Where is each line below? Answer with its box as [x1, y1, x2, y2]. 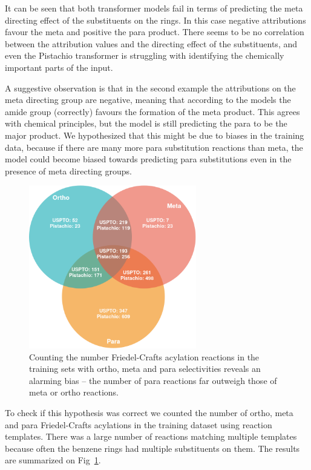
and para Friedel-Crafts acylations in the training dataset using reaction [5, 418, 272, 431]
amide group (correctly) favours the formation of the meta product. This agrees [5, 105, 300, 117]
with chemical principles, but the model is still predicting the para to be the [5, 117, 287, 130]
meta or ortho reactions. [29, 386, 119, 399]
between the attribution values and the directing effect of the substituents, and [5, 37, 297, 50]
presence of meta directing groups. [5, 164, 132, 177]
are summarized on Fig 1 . [5, 454, 101, 466]
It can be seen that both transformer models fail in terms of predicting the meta [5, 2, 303, 14]
